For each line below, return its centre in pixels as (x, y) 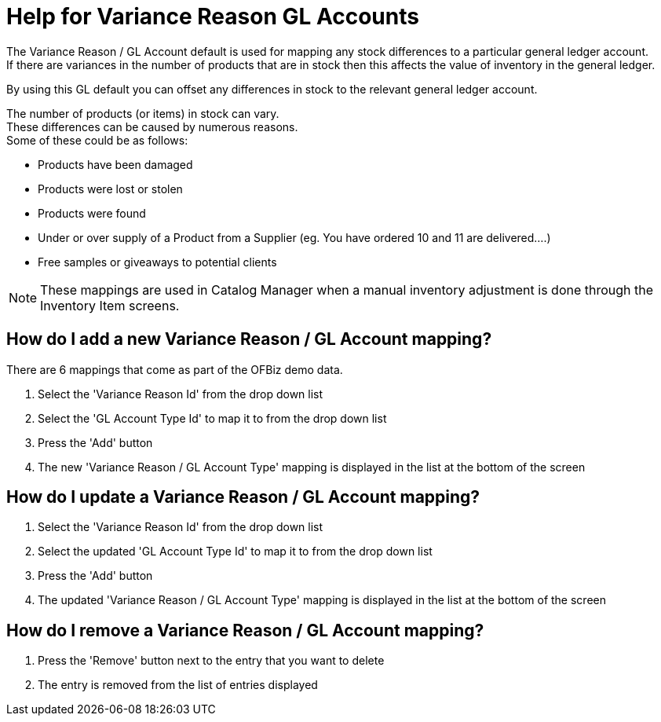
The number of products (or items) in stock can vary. (143, 113)
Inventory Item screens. (110, 305)
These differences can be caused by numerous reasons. (152, 126)
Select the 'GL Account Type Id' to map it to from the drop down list (212, 418)
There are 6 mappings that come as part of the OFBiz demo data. (175, 369)
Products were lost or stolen (110, 189)
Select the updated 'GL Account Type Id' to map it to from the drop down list (235, 552)
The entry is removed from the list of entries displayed (178, 685)
